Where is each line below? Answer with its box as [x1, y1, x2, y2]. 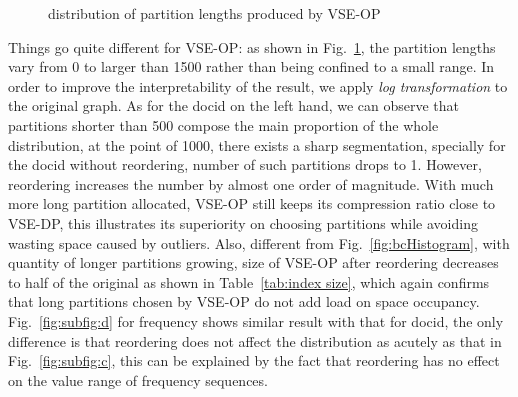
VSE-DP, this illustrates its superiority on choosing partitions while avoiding [8, 212, 478, 233]
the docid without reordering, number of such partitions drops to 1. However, [8, 154, 482, 175]
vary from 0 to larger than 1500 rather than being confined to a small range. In [8, 56, 495, 77]
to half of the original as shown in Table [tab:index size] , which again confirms [8, 271, 490, 292]
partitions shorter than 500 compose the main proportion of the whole [8, 114, 439, 135]
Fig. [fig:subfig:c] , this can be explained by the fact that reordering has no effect [8, 350, 500, 371]
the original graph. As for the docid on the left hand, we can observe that [8, 95, 460, 116]
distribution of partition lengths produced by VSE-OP [48, 3, 381, 23]
